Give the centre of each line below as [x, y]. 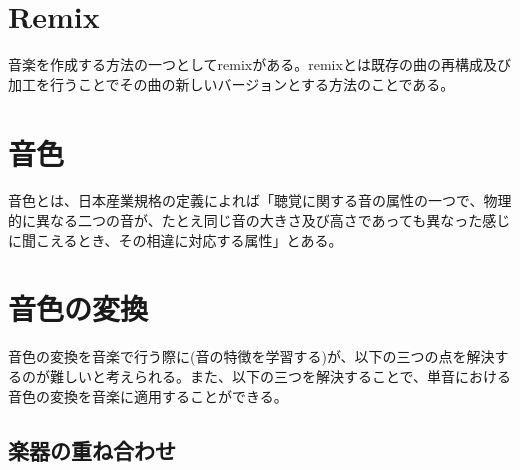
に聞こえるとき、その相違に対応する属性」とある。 [175, 239]
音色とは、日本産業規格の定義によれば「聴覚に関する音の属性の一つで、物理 [260, 200]
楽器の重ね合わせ [92, 449]
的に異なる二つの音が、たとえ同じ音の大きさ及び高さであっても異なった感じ [259, 220]
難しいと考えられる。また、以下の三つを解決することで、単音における [280, 375]
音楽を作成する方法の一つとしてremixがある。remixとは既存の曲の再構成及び [259, 64]
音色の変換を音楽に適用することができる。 [148, 395]
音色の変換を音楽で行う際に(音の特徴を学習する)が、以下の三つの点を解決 [251, 356]
